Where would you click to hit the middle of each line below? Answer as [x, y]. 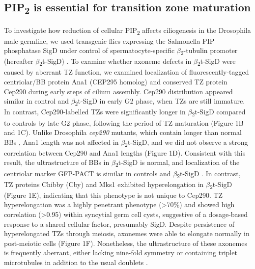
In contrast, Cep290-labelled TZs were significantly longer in [95, 112]
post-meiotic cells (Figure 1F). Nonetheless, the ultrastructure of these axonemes [126, 243]
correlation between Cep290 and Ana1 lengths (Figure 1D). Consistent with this [125, 152]
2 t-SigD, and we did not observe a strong [186, 142]
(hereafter [19, 61]
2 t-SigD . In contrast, [209, 174]
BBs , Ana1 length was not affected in [61, 142]
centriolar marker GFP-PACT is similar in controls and [87, 173]
